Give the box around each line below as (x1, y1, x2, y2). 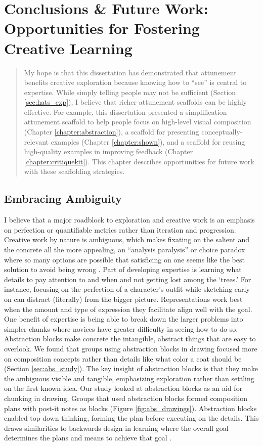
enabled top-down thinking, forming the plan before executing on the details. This (4, 413, 259, 423)
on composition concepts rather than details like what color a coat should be (4, 353, 242, 364)
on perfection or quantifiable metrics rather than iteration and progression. (4, 224, 236, 235)
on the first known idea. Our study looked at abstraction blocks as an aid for (4, 383, 243, 393)
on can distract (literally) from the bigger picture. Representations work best (4, 293, 243, 304)
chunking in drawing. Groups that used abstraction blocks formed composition (4, 392, 247, 403)
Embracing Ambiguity (4, 191, 122, 206)
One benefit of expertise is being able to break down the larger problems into (4, 314, 243, 324)
